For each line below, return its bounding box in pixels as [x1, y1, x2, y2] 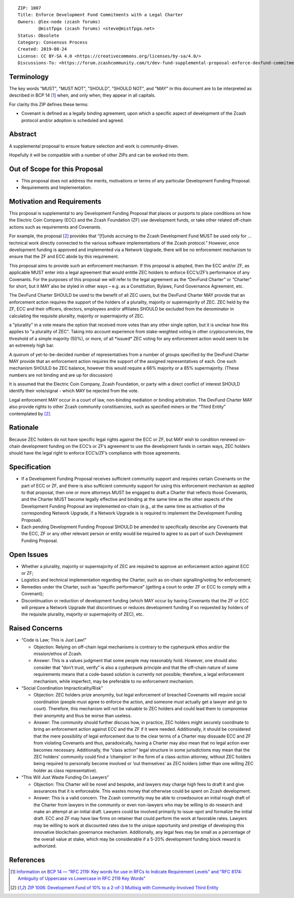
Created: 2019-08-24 [18, 47, 67, 52]
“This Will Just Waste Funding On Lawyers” [21, 774, 109, 780]
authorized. [33, 843, 57, 849]
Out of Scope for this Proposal [9, 165, 103, 173]
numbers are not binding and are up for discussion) [9, 372, 113, 378]
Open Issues [9, 550, 49, 559]
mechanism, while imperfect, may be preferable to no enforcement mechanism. [33, 678, 195, 684]
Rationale [9, 423, 39, 432]
